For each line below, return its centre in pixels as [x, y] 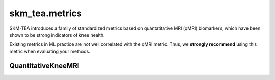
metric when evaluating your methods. [50, 51]
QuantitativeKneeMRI [44, 66]
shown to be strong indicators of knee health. [57, 35]
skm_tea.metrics [46, 13]
